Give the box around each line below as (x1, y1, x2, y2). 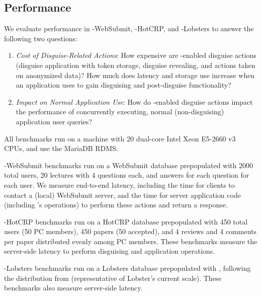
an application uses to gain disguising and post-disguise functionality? (16, 80, 231, 90)
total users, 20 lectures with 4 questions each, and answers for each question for (4, 170, 249, 180)
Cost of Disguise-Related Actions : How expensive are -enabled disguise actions (16, 50, 256, 60)
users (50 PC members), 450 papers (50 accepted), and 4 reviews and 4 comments (4, 226, 257, 237)
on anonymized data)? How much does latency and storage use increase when (16, 69, 255, 80)
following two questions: (4, 33, 77, 43)
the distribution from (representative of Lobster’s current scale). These (4, 272, 222, 283)
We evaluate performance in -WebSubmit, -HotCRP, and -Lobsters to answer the (4, 23, 254, 34)
